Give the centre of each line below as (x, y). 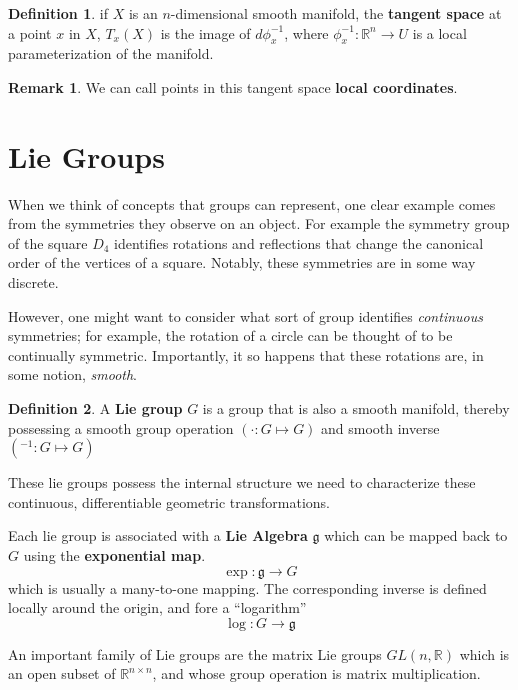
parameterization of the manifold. (111, 53)
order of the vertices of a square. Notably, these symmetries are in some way (242, 262)
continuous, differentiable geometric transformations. (169, 501)
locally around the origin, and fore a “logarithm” (157, 607)
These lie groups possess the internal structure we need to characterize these (242, 482)
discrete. (33, 282)
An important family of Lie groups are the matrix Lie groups (195, 653)
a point (30, 32)
